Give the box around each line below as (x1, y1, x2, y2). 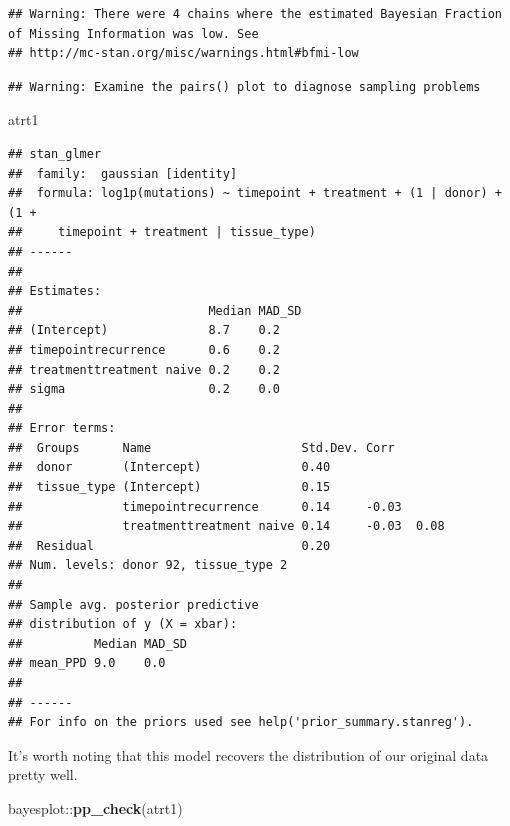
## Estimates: (8, 284, 102, 299)
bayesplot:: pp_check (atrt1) (8, 797, 183, 818)
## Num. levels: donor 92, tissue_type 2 (8, 558, 288, 573)
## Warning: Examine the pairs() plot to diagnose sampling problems (8, 79, 481, 94)
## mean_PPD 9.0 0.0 (8, 656, 166, 671)
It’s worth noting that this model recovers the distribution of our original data (8, 744, 489, 765)
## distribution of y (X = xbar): (8, 617, 238, 632)
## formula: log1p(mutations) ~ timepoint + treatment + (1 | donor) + (8, 186, 502, 201)
